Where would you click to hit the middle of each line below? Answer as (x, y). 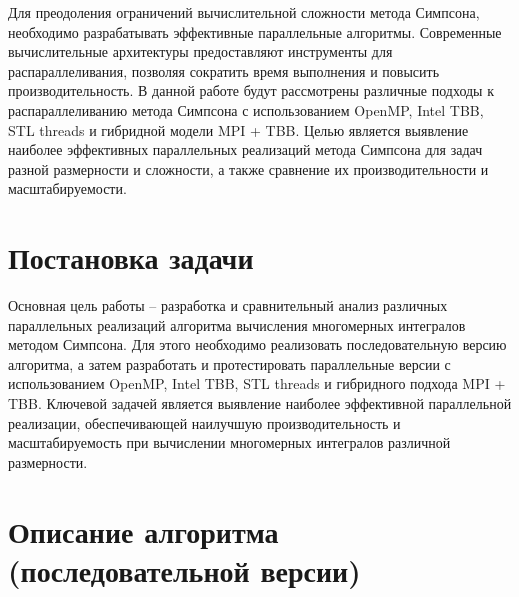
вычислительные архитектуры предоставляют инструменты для (200, 51)
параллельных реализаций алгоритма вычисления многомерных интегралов (237, 324)
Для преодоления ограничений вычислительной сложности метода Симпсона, (244, 12)
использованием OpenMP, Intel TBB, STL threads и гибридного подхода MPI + (257, 383)
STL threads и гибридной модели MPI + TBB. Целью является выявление (238, 129)
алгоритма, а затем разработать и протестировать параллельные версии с (229, 363)
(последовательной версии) (184, 569)
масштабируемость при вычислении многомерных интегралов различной (229, 442)
